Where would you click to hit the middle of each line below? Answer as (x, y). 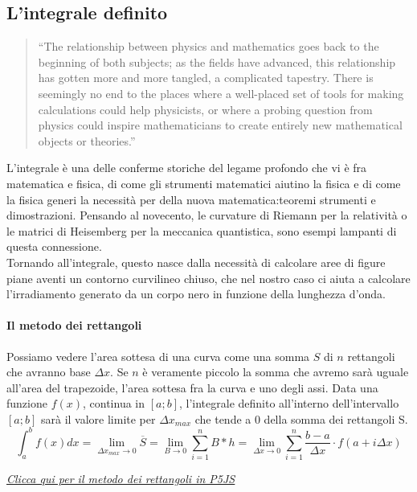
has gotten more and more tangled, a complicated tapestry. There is (206, 78)
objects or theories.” (87, 140)
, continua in (113, 403)
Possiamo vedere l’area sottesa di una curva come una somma (158, 356)
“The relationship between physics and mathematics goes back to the (208, 46)
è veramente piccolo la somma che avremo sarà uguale (276, 372)
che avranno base (49, 372)
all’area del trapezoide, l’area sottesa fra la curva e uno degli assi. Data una (192, 387)
